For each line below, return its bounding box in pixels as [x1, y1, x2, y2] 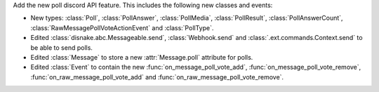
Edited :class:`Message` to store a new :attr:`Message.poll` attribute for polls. [30, 53, 253, 61]
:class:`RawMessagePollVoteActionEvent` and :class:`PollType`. [30, 23, 214, 32]
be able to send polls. [30, 43, 93, 52]
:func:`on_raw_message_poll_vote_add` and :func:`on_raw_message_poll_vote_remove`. [30, 72, 284, 81]
